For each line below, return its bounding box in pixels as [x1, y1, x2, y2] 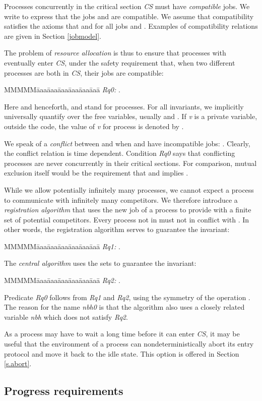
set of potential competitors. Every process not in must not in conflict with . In [4, 214, 249, 224]
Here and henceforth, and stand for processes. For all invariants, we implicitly [4, 101, 244, 111]
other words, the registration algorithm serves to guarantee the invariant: [4, 224, 230, 235]
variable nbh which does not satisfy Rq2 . [4, 311, 128, 322]
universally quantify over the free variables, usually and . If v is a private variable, [4, 111, 257, 122]
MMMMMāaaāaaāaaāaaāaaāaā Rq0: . [4, 84, 120, 95]
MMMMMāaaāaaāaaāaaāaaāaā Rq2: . [4, 275, 120, 285]
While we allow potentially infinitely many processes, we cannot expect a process [4, 184, 254, 195]
